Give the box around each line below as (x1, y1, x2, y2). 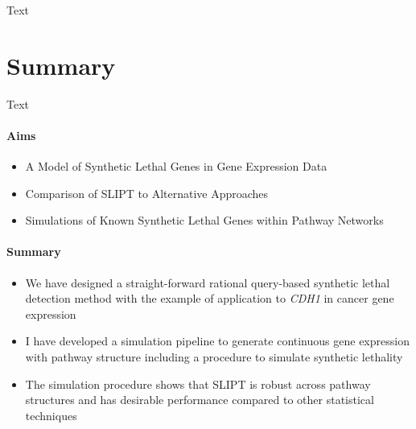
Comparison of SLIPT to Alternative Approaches (25, 184, 269, 201)
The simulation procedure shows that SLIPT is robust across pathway (25, 375, 371, 392)
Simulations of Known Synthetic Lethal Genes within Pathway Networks (25, 212, 384, 229)
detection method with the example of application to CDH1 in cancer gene (25, 290, 394, 307)
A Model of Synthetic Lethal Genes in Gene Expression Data (25, 158, 327, 175)
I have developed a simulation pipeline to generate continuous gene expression (25, 332, 410, 349)
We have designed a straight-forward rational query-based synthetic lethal (25, 274, 390, 291)
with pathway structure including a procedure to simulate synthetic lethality (25, 349, 403, 365)
